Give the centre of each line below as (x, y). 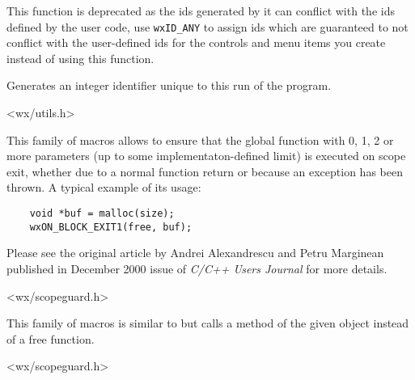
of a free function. (51, 338)
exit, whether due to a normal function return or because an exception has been (205, 171)
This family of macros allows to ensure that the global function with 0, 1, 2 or (200, 139)
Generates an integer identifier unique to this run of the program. (169, 85)
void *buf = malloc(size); (102, 213)
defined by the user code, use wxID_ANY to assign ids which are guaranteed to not (207, 26)
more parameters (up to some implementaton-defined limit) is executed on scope (206, 156)
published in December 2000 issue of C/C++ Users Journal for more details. (197, 268)
